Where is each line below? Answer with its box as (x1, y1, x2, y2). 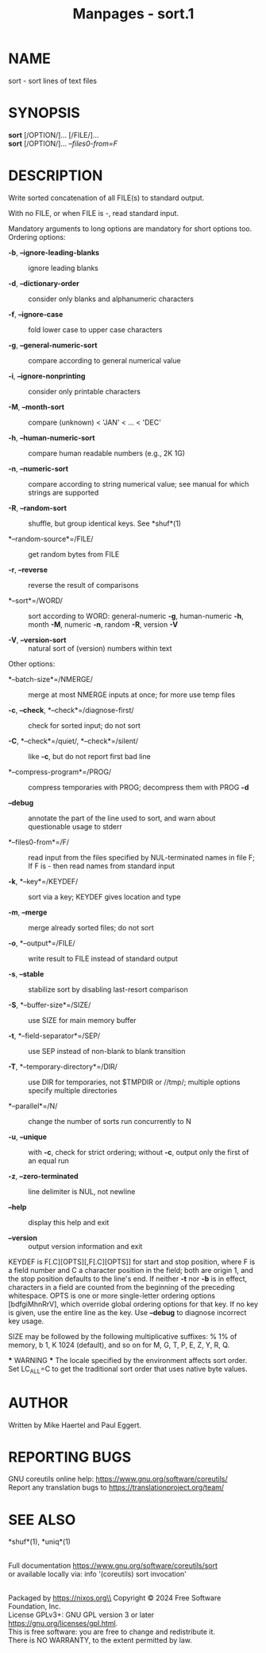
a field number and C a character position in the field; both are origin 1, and (8, 1265, 254, 1275)
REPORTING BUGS (8, 1447, 132, 1466)
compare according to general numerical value (28, 355, 181, 365)
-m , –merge (8, 907, 48, 917)
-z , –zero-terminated (8, 1171, 79, 1181)
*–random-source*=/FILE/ (8, 534, 94, 543)
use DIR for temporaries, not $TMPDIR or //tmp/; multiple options (28, 1077, 241, 1087)
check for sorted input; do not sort (28, 720, 141, 730)
